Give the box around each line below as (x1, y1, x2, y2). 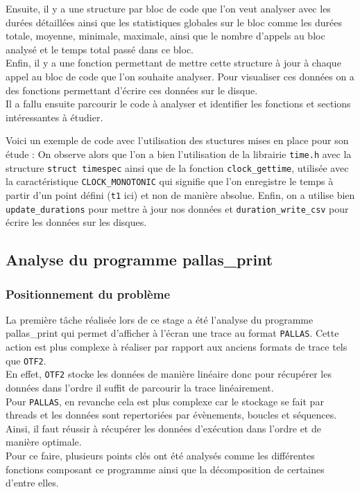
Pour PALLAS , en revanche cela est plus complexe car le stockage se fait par (6, 394, 324, 408)
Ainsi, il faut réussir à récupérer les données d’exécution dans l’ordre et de (6, 421, 321, 435)
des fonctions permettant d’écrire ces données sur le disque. (6, 82, 258, 97)
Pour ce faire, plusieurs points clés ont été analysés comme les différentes (6, 448, 315, 462)
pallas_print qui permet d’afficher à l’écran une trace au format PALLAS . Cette (6, 326, 339, 340)
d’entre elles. (6, 475, 59, 490)
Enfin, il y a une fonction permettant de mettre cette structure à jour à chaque (6, 55, 341, 70)
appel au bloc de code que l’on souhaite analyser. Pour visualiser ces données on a (6, 69, 354, 83)
